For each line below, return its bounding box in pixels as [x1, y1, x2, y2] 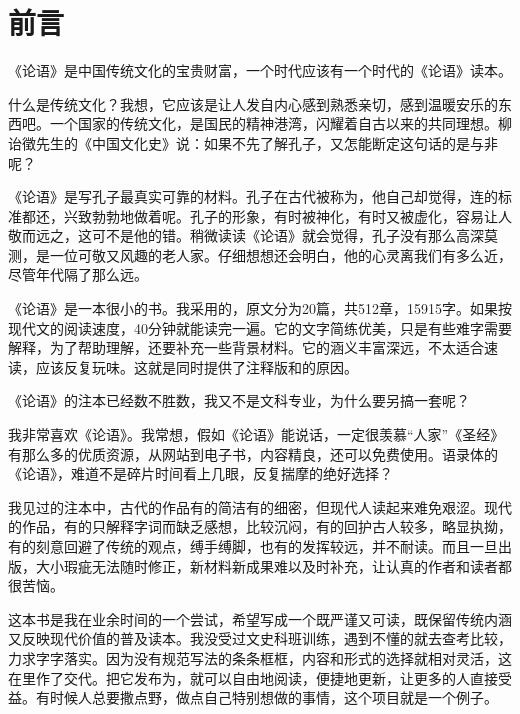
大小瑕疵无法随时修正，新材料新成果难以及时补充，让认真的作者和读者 [35, 555, 498, 576]
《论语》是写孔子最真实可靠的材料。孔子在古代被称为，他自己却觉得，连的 [8, 186, 498, 207]
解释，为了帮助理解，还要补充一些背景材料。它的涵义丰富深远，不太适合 [8, 337, 484, 358]
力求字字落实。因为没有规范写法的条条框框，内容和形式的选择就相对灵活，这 [8, 647, 512, 668]
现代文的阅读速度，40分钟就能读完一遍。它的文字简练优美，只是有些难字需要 [8, 317, 512, 338]
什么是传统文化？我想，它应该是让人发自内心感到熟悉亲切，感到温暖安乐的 [8, 93, 498, 114]
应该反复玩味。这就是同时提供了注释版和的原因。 [35, 356, 358, 377]
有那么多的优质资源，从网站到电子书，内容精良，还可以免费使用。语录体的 [8, 443, 498, 464]
